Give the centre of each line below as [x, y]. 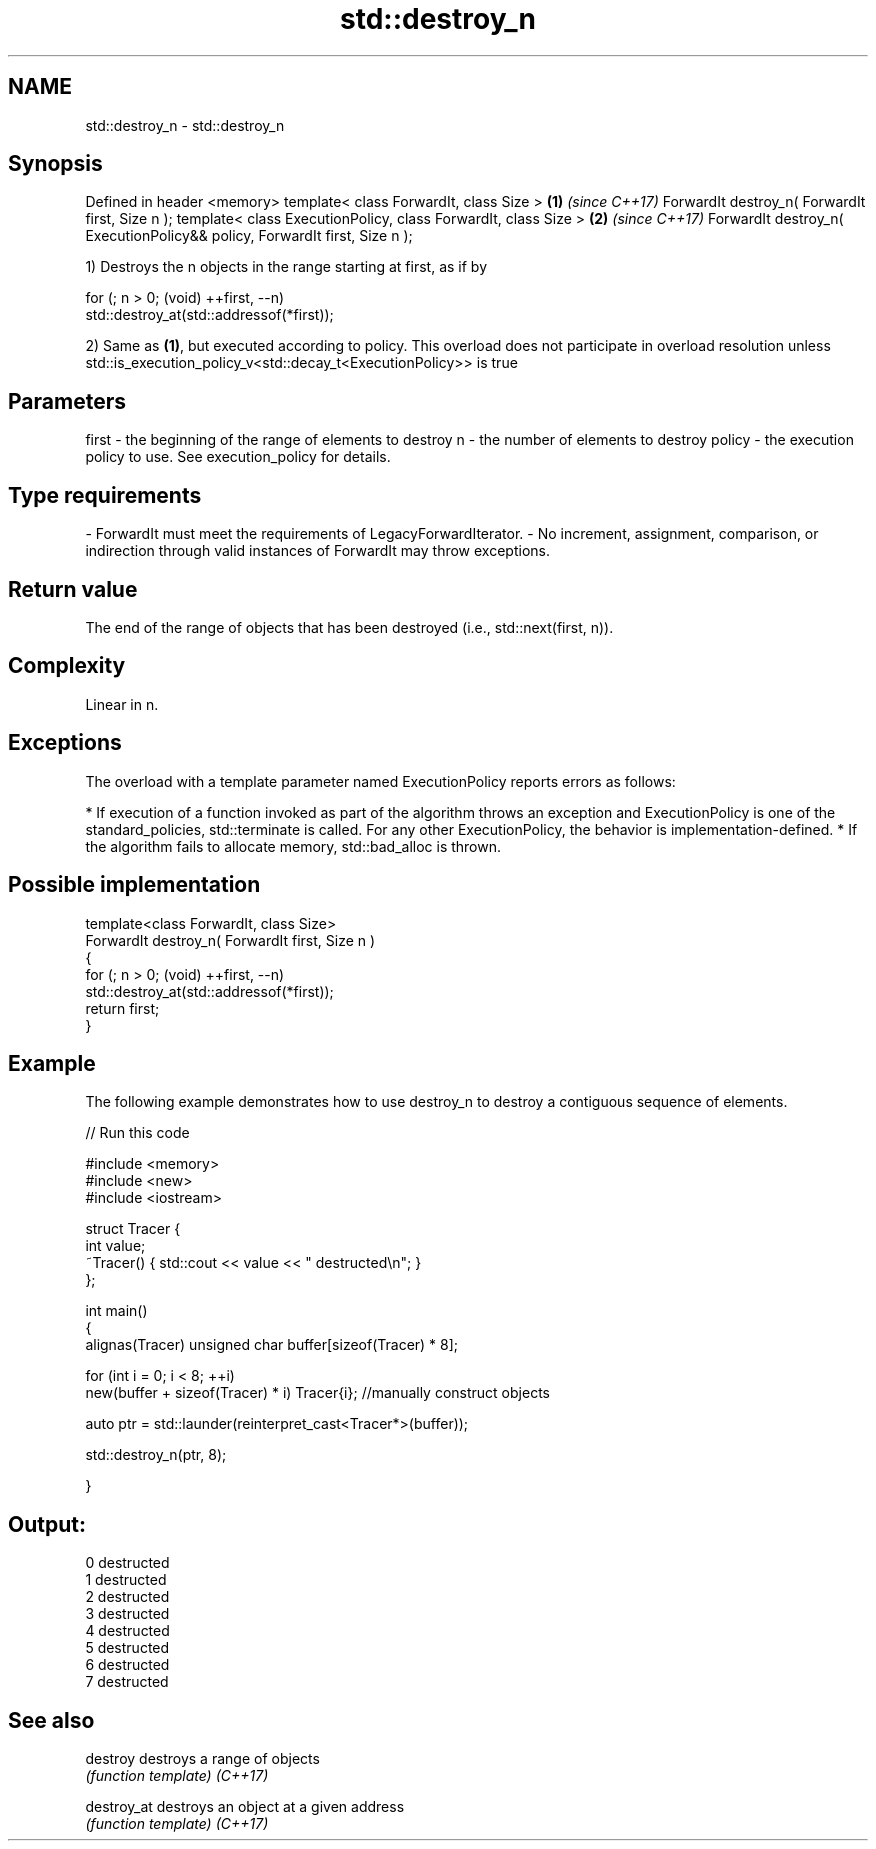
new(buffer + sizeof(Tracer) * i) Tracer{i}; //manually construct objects [317, 1393]
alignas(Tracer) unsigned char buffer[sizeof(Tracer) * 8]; [272, 1345]
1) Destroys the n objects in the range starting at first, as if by [286, 267]
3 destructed [127, 1614]
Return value [73, 589]
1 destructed [126, 1580]
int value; [115, 1246]
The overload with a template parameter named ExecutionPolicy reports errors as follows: [380, 781]
